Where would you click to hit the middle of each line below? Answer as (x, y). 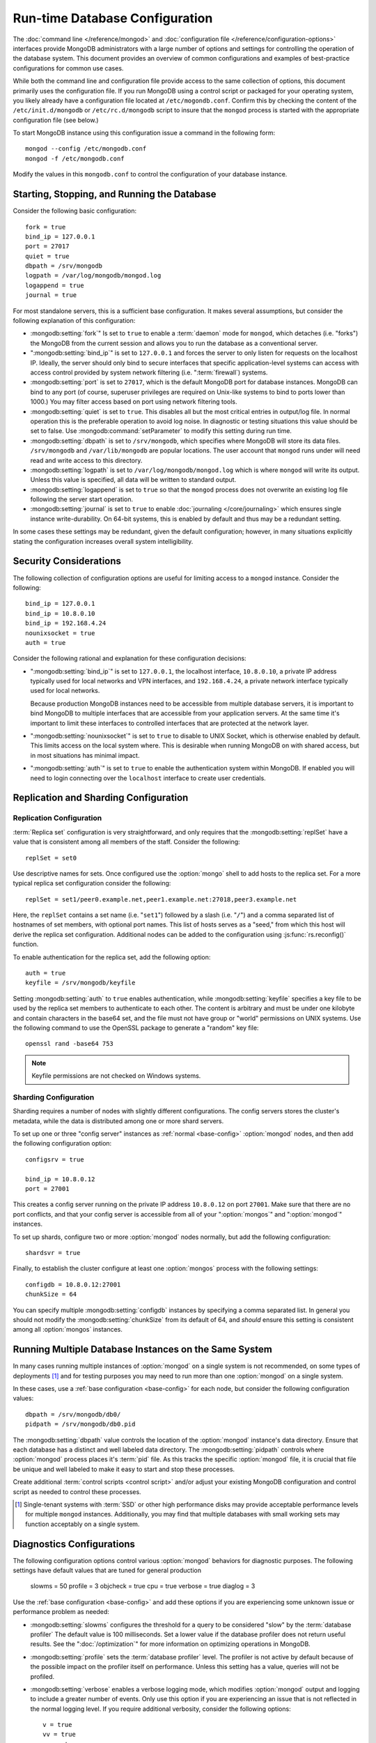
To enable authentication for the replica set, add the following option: (112, 957)
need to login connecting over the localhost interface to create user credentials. (148, 778)
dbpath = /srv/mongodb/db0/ (73, 1414)
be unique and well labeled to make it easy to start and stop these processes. (124, 1469)
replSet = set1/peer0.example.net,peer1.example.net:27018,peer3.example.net (161, 899)
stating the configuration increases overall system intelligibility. (103, 541)
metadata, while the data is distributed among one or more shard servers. (118, 1121)
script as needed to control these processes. (77, 1491)
